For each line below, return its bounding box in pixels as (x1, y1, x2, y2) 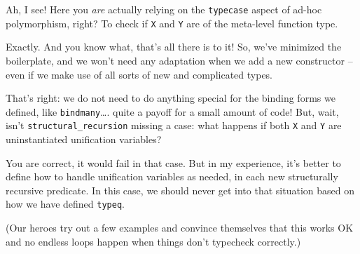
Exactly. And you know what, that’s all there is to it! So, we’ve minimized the (6, 39, 342, 54)
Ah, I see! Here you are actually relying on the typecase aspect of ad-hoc (6, 2, 322, 16)
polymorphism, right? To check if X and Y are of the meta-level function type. (6, 15, 338, 30)
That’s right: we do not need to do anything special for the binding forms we (6, 91, 335, 105)
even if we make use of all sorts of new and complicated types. (6, 67, 273, 81)
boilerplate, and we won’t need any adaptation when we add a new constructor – (6, 53, 353, 67)
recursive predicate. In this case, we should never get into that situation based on (6, 182, 354, 197)
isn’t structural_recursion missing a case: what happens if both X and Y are (6, 118, 342, 133)
